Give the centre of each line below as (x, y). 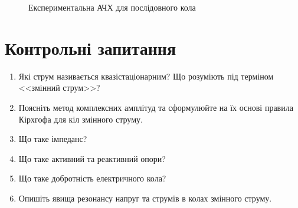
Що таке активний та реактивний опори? (92, 158)
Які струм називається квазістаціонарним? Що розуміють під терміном (146, 76)
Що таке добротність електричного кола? (92, 178)
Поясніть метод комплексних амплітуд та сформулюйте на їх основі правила (156, 107)
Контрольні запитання (91, 47)
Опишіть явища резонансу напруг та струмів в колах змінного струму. (145, 198)
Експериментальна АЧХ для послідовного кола (112, 7)
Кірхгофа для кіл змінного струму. (81, 119)
